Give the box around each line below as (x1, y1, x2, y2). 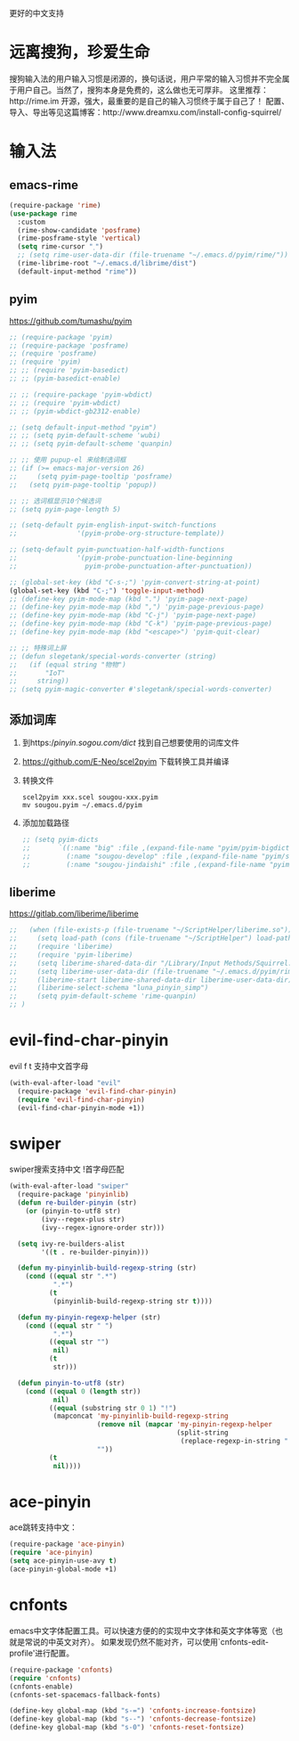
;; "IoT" (9, 668, 66, 677)
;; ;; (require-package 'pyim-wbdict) (9, 390, 153, 399)
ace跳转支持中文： (9, 1522, 78, 1533)
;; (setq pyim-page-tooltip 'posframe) (9, 471, 174, 481)
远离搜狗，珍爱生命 (9, 43, 150, 62)
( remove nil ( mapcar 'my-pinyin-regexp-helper (96, 1420, 273, 1429)
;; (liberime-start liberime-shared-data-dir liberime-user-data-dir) (9, 975, 293, 985)
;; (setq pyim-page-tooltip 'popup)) (9, 480, 158, 489)
